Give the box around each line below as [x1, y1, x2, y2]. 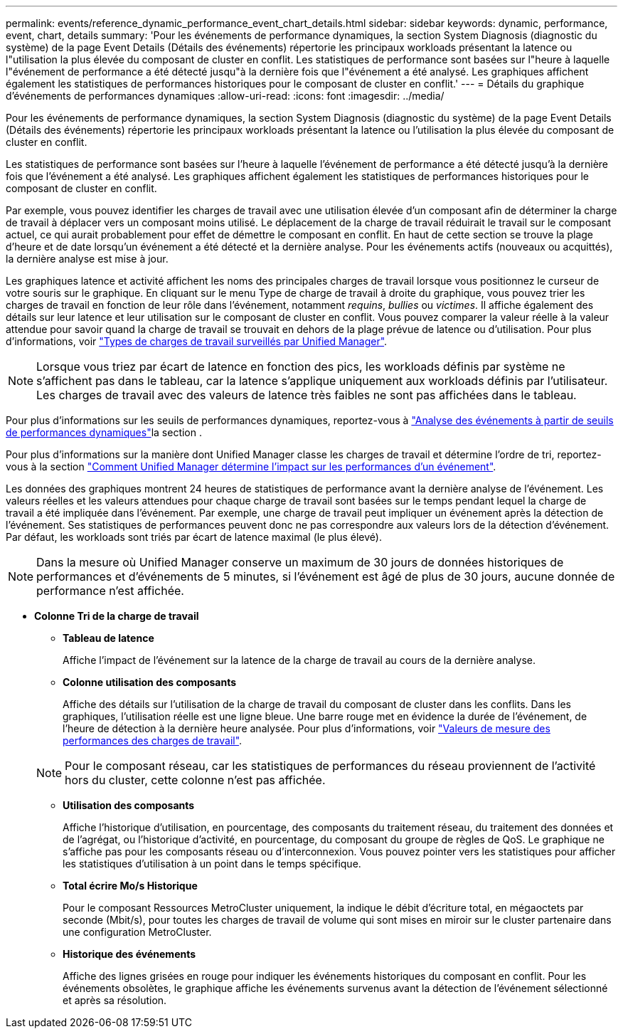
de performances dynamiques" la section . [6, 426, 203, 438]
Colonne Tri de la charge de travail [34, 610, 199, 622]
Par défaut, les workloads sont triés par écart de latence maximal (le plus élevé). [6, 531, 382, 543]
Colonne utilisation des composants [63, 676, 237, 688]
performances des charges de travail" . [63, 734, 243, 747]
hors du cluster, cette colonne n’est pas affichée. [65, 773, 326, 787]
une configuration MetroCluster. [63, 926, 212, 938]
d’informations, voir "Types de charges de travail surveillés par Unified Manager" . [6, 335, 388, 347]
